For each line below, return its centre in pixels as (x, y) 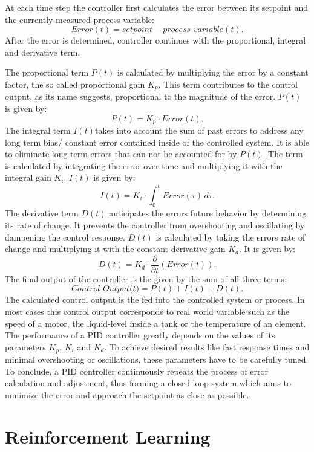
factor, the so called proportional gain (75, 84)
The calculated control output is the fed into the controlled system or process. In (155, 299)
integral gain (28, 177)
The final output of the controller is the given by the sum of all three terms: (146, 278)
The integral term (38, 130)
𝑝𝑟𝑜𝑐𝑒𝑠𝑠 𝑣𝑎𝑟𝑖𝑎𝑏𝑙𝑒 (193, 30)
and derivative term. (43, 52)
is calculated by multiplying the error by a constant (213, 72)
